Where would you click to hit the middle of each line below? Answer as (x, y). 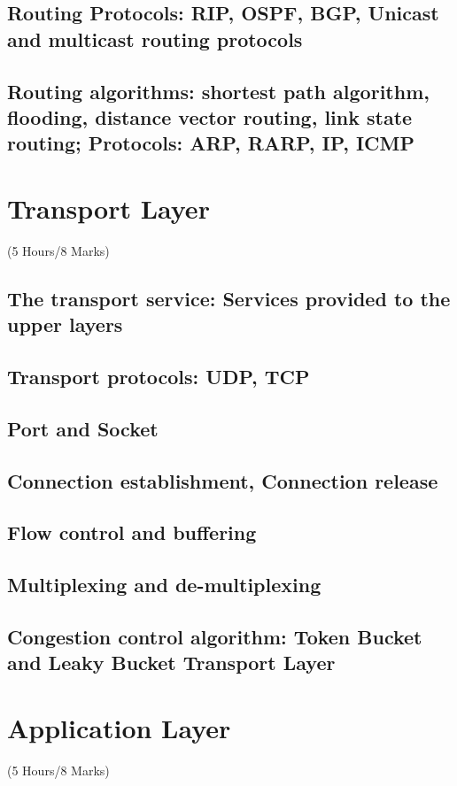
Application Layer (119, 727)
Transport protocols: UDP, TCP (159, 377)
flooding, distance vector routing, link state (210, 116)
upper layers (65, 324)
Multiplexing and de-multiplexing (164, 585)
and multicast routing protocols (155, 39)
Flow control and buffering (132, 532)
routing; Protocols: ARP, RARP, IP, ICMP (211, 143)
